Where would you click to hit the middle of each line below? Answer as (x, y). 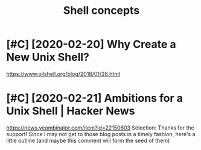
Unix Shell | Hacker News (71, 111)
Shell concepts (101, 11)
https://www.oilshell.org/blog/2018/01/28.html (63, 73)
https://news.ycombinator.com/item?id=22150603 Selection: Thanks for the (100, 128)
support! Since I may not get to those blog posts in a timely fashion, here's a (101, 134)
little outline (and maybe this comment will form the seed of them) (88, 140)
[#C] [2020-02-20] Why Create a (91, 44)
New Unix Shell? (48, 57)
